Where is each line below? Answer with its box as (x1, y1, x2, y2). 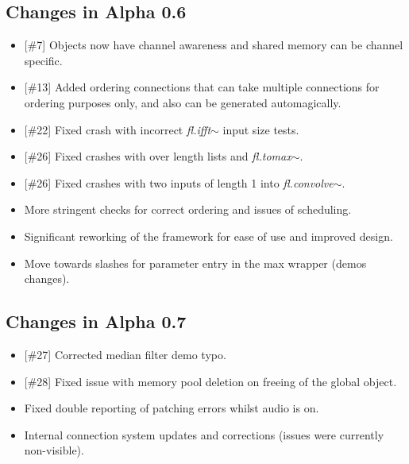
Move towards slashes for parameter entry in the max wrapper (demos (24, 254, 367, 271)
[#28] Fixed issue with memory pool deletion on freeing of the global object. (24, 373, 397, 389)
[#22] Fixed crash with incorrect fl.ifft (24, 121, 211, 137)
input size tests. (222, 121, 299, 137)
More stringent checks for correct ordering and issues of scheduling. (24, 201, 352, 218)
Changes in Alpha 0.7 (6, 309, 187, 334)
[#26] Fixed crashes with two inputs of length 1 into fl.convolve (24, 174, 334, 191)
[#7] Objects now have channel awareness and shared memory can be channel (24, 37, 403, 53)
